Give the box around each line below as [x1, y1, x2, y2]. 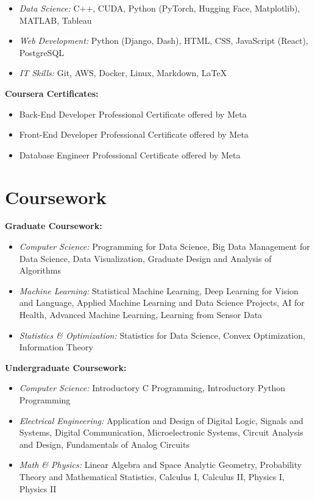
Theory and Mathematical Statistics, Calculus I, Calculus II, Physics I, [19, 470, 285, 483]
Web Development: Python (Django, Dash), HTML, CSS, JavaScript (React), [19, 34, 308, 47]
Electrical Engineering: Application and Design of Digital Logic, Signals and [19, 414, 303, 426]
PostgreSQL [19, 46, 65, 58]
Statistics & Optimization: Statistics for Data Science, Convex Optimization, [19, 328, 305, 341]
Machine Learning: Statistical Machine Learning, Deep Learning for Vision [19, 284, 299, 297]
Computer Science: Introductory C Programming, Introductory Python [19, 381, 286, 394]
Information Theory [19, 341, 93, 353]
